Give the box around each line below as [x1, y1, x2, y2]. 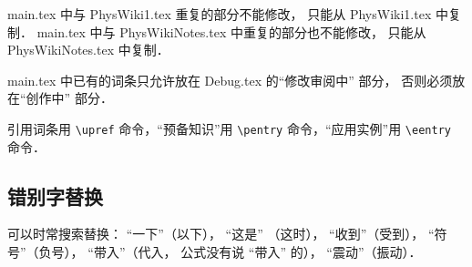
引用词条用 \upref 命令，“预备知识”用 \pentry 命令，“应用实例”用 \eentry [7, 118, 451, 138]
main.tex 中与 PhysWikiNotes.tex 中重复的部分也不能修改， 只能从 [36, 22, 426, 41]
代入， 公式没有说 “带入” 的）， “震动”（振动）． [138, 242, 422, 262]
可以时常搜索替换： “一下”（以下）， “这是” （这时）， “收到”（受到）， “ [7, 224, 435, 243]
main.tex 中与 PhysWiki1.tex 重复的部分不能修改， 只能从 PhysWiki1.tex [7, 5, 432, 23]
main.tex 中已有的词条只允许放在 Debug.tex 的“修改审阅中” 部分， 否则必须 [7, 70, 453, 89]
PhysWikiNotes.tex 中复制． [7, 40, 169, 59]
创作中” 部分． [26, 88, 113, 108]
